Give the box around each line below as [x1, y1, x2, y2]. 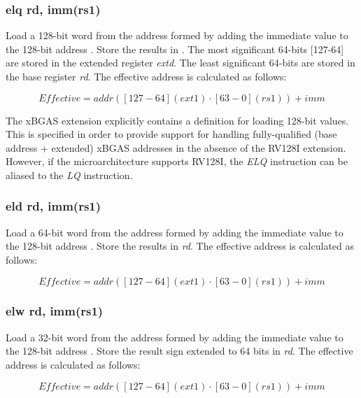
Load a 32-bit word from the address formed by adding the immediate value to [6, 329, 344, 344]
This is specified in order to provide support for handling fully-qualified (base [6, 127, 337, 141]
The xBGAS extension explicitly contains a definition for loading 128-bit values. [6, 113, 349, 127]
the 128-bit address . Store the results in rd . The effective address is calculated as [6, 239, 355, 253]
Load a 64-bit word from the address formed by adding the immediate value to [6, 225, 344, 239]
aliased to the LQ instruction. [6, 167, 133, 182]
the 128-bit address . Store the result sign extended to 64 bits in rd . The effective [6, 343, 353, 358]
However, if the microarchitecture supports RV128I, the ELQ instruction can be [6, 154, 348, 169]
